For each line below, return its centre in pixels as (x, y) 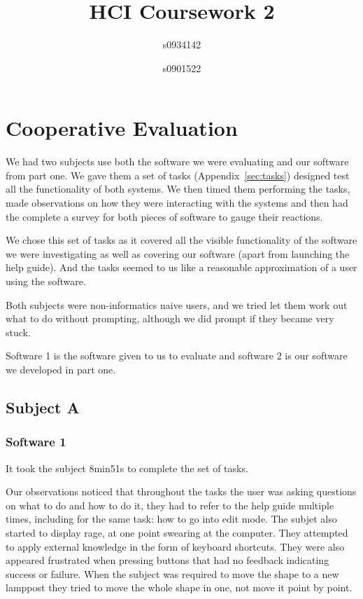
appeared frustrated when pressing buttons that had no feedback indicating (168, 560)
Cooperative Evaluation (122, 128)
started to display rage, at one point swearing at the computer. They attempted (177, 532)
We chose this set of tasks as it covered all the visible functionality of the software (181, 240)
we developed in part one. (61, 369)
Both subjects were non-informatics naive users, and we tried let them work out (177, 304)
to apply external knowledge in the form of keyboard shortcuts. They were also (175, 546)
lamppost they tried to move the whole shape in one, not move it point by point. (179, 587)
